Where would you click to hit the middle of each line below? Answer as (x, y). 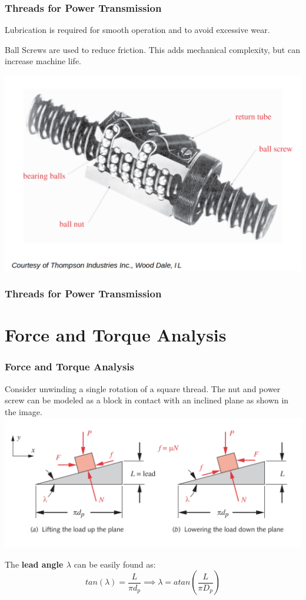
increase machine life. (43, 61)
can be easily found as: (115, 564)
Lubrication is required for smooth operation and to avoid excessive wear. (137, 30)
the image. (24, 411)
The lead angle (34, 564)
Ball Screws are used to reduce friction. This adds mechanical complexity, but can (152, 49)
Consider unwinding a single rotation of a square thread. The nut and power (143, 388)
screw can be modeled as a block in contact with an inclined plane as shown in (147, 400)
